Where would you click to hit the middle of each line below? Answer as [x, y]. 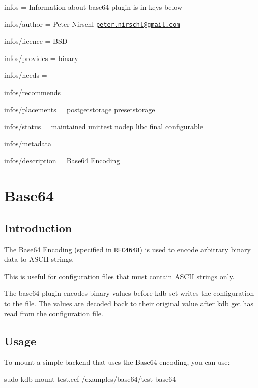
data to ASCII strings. [39, 259]
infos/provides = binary [41, 58]
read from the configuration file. [54, 313]
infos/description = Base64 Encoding [62, 160]
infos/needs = [26, 75]
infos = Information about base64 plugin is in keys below [93, 7]
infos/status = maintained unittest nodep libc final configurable [104, 126]
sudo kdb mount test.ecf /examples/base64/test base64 [90, 379]
